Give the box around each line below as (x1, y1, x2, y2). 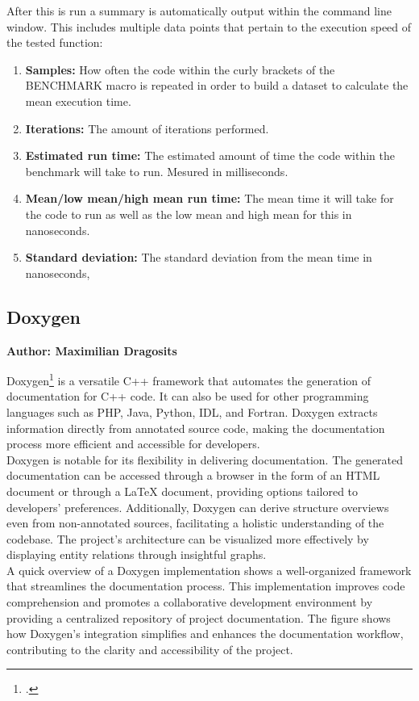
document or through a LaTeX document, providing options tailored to (6, 482, 359, 499)
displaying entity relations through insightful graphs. (6, 546, 267, 563)
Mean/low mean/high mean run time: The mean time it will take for (25, 190, 394, 207)
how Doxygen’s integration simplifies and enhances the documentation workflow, (6, 625, 404, 642)
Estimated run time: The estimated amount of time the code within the (25, 147, 395, 164)
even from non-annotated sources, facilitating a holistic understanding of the (6, 514, 384, 531)
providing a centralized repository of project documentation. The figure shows (6, 609, 391, 626)
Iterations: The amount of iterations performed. (25, 120, 269, 136)
